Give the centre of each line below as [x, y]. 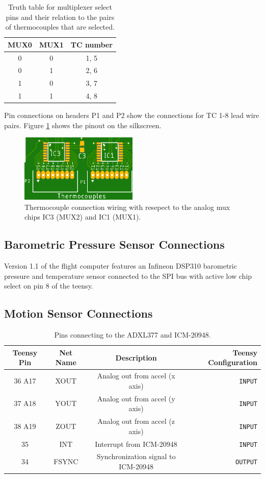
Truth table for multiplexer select [60, 7]
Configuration [233, 362]
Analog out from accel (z [136, 421]
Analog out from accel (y [136, 398]
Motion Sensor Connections [78, 313]
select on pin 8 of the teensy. [49, 286]
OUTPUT [246, 462]
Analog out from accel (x [136, 376]
